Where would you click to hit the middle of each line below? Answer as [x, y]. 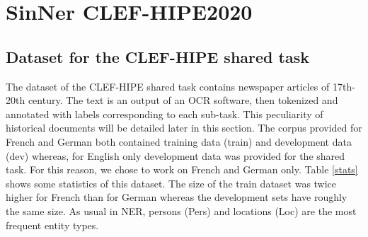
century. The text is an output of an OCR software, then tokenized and [183, 100]
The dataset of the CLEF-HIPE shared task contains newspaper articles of [168, 86]
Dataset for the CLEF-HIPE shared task [157, 56]
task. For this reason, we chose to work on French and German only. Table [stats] [182, 169]
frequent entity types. [52, 225]
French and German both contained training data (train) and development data [179, 141]
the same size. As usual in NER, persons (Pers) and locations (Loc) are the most [181, 210]
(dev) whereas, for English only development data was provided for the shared [176, 155]
